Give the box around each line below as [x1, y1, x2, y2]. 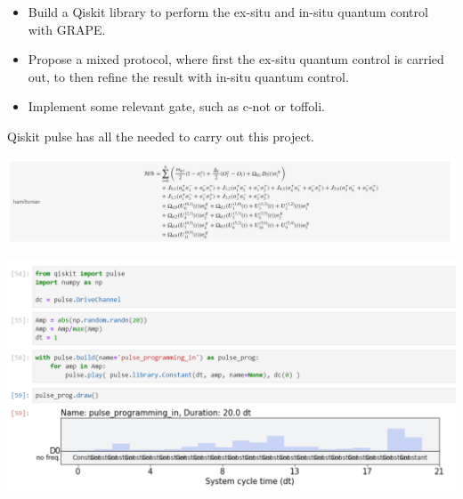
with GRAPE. [28, 20, 106, 38]
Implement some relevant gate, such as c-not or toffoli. [28, 97, 325, 116]
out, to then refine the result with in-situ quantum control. [28, 67, 349, 85]
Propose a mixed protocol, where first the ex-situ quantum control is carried [28, 50, 444, 68]
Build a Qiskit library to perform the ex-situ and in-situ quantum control [28, 3, 428, 20]
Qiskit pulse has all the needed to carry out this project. [7, 126, 314, 145]
